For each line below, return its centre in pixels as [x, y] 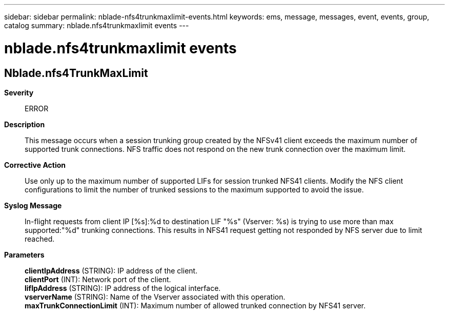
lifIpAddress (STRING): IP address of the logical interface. [123, 288]
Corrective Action [35, 165]
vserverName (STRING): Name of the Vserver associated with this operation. [155, 297]
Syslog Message [33, 205]
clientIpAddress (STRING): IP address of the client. [111, 270]
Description [25, 124]
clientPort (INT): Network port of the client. [98, 279]
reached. [40, 239]
